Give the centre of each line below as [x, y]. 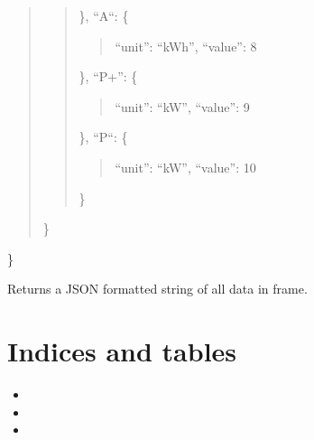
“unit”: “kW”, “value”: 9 [182, 106]
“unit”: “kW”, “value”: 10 [185, 167]
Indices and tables [122, 351]
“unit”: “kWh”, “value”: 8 [186, 46]
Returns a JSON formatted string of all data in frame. [157, 289]
